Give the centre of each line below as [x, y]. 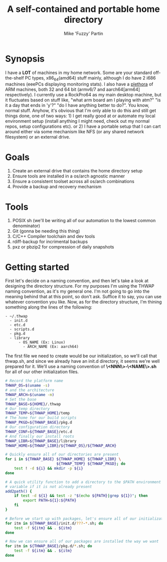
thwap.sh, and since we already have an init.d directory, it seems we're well [83, 361]
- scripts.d [22, 329]
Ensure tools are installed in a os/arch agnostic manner [69, 176]
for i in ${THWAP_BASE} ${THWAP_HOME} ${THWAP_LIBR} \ [63, 459]
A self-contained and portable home [83, 9]
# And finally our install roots [40, 436]
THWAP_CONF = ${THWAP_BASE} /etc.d [39, 432]
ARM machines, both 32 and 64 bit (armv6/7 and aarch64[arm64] [73, 89]
